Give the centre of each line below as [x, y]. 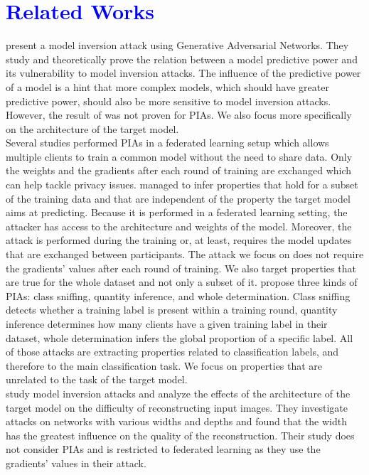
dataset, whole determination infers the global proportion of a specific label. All [180, 337]
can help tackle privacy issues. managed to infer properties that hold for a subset [182, 185]
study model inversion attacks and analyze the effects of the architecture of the [178, 393]
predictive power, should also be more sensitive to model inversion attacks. [169, 101]
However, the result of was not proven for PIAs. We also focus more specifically [179, 115]
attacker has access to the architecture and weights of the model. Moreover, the [179, 226]
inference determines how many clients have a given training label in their [167, 324]
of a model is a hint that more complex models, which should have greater [167, 86]
